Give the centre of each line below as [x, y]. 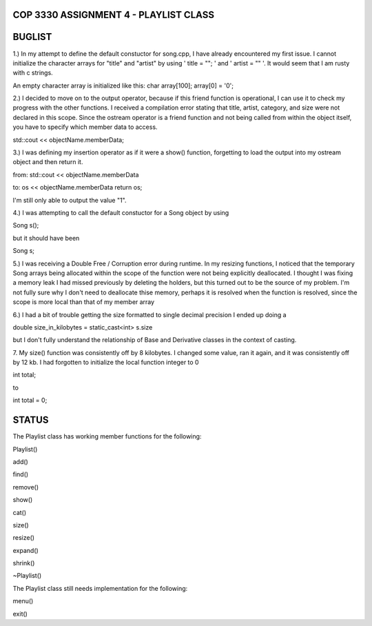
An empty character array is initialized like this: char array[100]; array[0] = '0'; [123, 85]
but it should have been [46, 238]
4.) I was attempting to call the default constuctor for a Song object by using [121, 213]
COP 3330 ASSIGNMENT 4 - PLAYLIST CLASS [114, 15]
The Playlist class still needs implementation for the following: [100, 588]
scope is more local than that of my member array [84, 302]
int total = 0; [30, 401]
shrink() [24, 563]
